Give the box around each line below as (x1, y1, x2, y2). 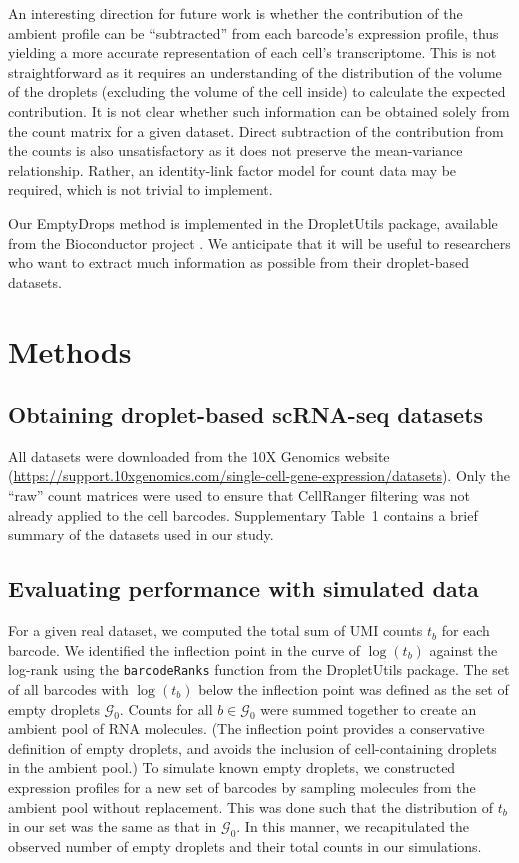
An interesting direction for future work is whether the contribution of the (8, 3, 463, 23)
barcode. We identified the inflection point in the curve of (8, 639, 361, 660)
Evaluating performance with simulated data (8, 573, 479, 604)
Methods (8, 330, 132, 371)
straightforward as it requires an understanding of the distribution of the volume (8, 61, 502, 82)
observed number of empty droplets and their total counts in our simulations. (8, 836, 482, 857)
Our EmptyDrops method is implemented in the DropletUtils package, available (8, 212, 498, 233)
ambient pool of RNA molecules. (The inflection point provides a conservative (8, 718, 485, 739)
